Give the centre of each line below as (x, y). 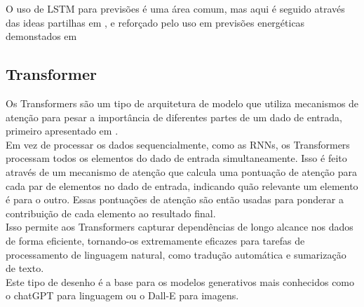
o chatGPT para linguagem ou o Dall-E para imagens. (122, 295)
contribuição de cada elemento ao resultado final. (111, 213)
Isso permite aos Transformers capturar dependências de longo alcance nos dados (180, 227)
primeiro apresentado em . (62, 131)
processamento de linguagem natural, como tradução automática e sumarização (176, 254)
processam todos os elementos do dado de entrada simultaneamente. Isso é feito (176, 158)
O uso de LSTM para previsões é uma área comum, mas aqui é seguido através (175, 8)
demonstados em (41, 36)
